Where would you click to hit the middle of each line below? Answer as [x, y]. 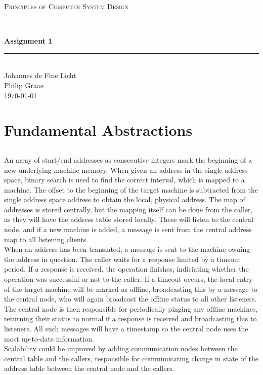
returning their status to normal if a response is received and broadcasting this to [130, 318]
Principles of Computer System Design [67, 6]
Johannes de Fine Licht [40, 75]
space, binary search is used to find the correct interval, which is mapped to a [124, 180]
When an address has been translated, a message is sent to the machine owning [127, 249]
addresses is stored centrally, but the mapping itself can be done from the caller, [128, 209]
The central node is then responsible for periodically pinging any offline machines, [131, 308]
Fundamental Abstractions [98, 130]
